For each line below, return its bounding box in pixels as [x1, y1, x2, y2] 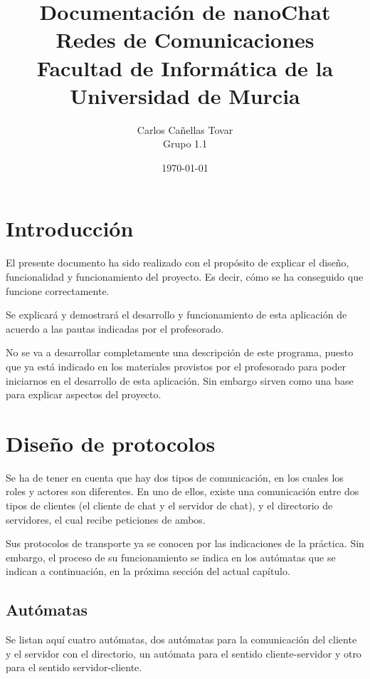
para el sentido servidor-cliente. [6, 660, 142, 675]
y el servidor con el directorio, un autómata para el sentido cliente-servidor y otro [6, 646, 361, 660]
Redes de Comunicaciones [55, 25, 314, 54]
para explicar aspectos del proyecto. [6, 387, 162, 402]
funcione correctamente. [6, 283, 110, 298]
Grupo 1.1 [163, 136, 207, 151]
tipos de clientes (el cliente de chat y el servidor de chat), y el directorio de [6, 498, 333, 513]
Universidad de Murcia [70, 81, 300, 110]
